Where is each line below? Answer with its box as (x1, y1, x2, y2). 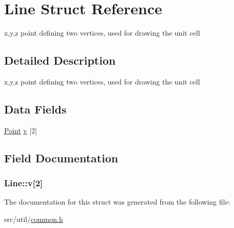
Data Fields (4, 101, 67, 117)
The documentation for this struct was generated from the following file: (4, 196, 230, 207)
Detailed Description (4, 52, 116, 68)
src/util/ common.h (4, 213, 63, 224)
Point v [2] (4, 125, 37, 135)
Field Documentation (4, 150, 119, 165)
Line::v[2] (4, 177, 43, 189)
